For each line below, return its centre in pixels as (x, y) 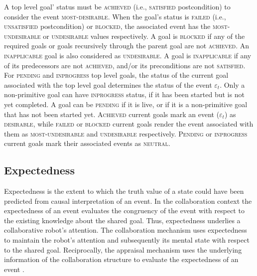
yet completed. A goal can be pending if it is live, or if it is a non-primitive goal (126, 104)
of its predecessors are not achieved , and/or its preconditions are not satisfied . (125, 65)
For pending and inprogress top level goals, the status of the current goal (116, 75)
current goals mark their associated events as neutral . (87, 143)
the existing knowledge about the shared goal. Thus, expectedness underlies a (122, 220)
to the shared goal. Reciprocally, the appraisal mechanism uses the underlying (123, 249)
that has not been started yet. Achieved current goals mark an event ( (112, 114)
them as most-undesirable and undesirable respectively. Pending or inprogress (126, 133)
